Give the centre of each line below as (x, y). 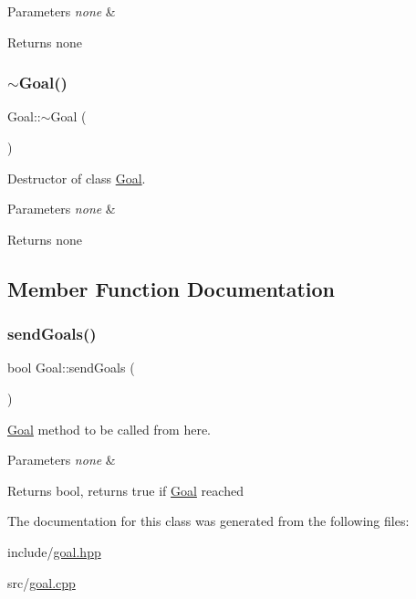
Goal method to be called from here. (109, 429)
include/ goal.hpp (54, 551)
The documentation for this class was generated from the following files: (208, 521)
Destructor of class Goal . (77, 178)
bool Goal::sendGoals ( (71, 368)
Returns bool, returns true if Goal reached (125, 490)
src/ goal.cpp (42, 582)
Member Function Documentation (172, 288)
